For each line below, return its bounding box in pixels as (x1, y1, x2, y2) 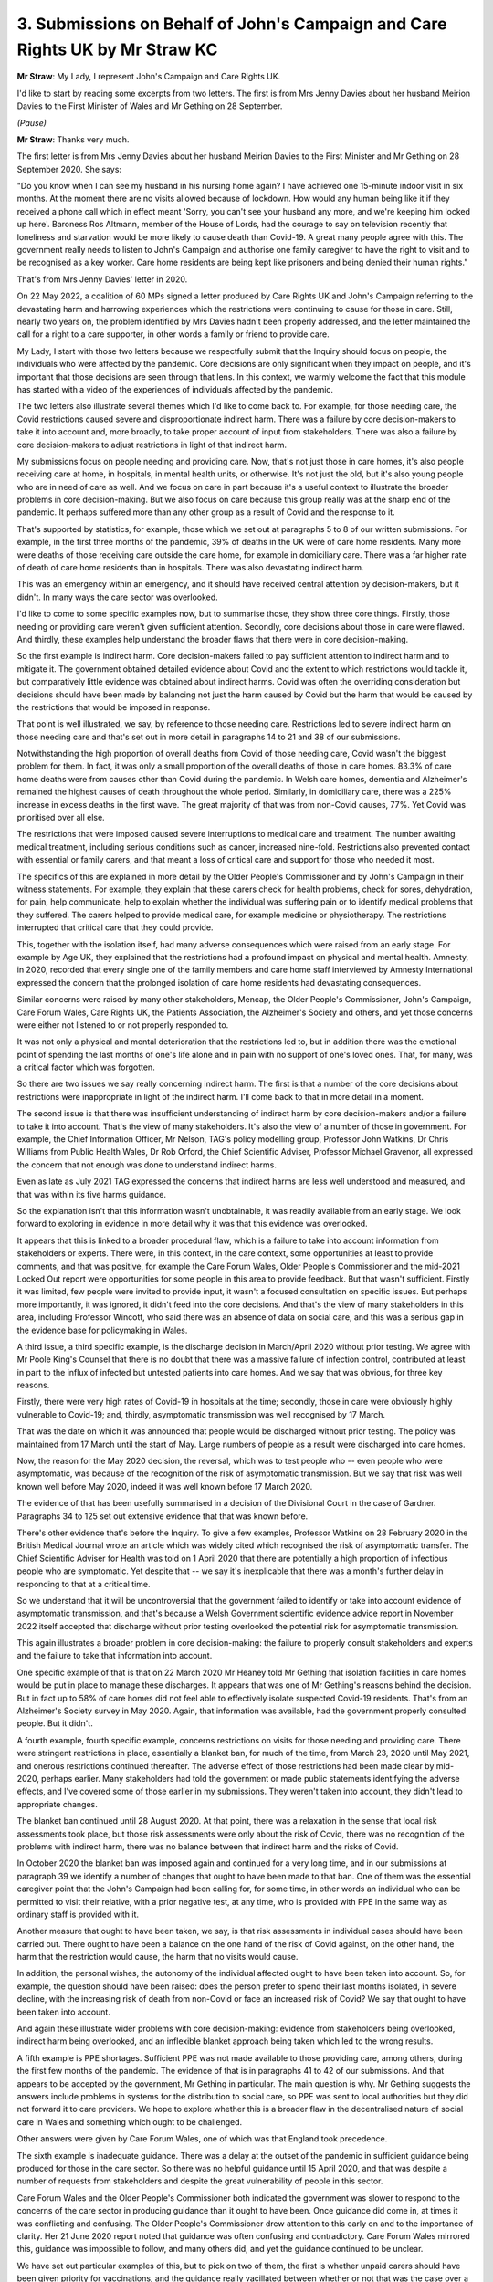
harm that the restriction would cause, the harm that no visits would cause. (16, 1952, 299, 1963)
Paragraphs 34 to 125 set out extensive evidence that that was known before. (16, 1511, 309, 1522)
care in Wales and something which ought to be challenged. (16, 2116, 243, 2127)
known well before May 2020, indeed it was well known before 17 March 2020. (16, 1481, 313, 1492)
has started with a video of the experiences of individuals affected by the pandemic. (16, 383, 333, 394)
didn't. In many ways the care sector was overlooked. (16, 591, 218, 602)
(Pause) (16, 117, 47, 128)
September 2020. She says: (16, 163, 122, 174)
